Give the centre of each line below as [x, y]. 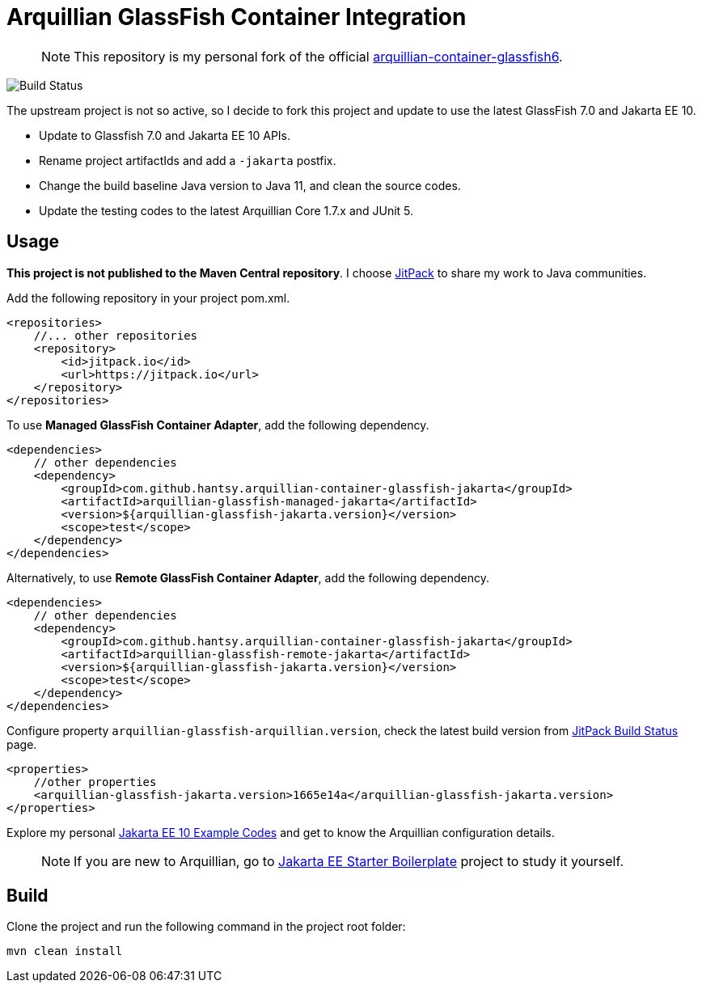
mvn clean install [65, 951]
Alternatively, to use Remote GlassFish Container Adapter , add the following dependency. [248, 577]
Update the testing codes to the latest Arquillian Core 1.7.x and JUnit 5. [226, 210]
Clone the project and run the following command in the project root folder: [206, 927]
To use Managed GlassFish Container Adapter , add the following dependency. [218, 425]
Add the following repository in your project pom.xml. [148, 298]
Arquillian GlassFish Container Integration [237, 17]
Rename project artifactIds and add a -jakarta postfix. [188, 160]
